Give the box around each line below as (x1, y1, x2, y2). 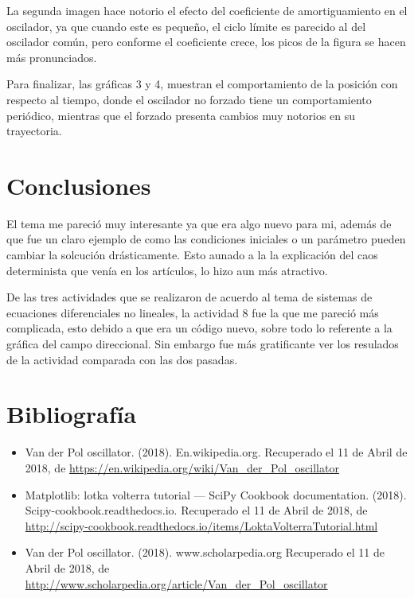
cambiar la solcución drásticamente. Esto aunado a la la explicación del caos (6, 247, 378, 263)
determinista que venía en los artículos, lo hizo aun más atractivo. (6, 262, 328, 278)
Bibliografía (6, 398, 137, 430)
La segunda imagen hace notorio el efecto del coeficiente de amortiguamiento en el (6, 2, 408, 18)
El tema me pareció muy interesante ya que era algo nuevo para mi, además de (6, 215, 392, 231)
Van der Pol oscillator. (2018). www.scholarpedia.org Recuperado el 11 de (25, 544, 385, 561)
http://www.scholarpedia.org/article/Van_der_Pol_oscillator (25, 575, 328, 592)
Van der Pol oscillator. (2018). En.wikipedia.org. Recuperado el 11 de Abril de (25, 444, 408, 460)
